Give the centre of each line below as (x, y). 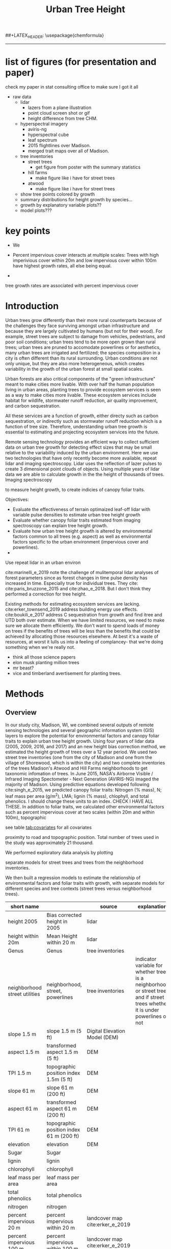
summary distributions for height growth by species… (76, 199)
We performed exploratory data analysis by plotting (59, 853)
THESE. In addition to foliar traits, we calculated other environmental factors (85, 807)
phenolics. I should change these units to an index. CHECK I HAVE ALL (79, 801)
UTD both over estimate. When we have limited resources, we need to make (85, 620)
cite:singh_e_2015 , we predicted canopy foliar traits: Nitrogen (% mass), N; (83, 790)
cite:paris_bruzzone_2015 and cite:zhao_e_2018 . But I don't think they (78, 588)
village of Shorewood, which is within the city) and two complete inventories (85, 763)
